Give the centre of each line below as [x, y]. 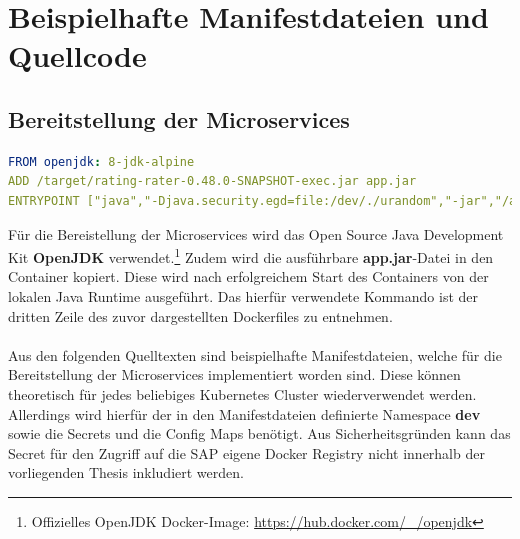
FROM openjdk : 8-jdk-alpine [101, 161]
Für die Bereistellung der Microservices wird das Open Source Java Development [256, 233]
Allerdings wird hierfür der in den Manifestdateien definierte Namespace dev [244, 413]
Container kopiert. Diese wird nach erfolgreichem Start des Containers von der [248, 276]
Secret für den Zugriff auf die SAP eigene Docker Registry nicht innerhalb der [246, 452]
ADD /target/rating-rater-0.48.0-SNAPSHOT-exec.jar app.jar [212, 181]
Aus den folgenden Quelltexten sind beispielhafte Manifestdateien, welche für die [255, 354]
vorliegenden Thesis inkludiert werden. [126, 472]
